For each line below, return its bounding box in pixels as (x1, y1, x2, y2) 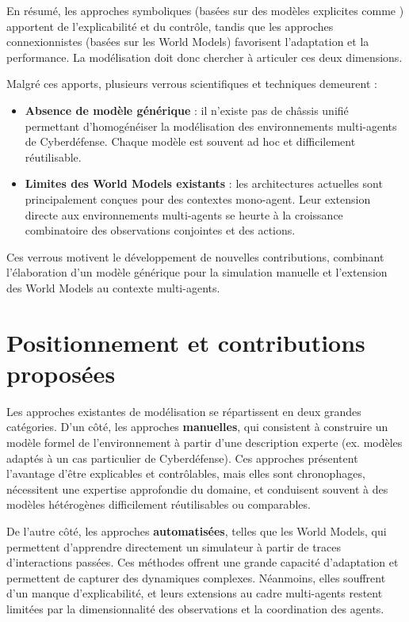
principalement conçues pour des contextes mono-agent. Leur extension (25, 190, 371, 207)
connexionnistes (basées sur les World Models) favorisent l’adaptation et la (6, 33, 369, 50)
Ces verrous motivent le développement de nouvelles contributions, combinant (6, 248, 384, 265)
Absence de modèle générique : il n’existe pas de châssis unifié (25, 101, 349, 118)
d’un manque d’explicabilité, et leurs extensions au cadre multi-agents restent (6, 585, 383, 601)
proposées (6, 357, 116, 389)
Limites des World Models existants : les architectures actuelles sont (25, 175, 383, 192)
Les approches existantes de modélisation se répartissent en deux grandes (6, 403, 361, 419)
